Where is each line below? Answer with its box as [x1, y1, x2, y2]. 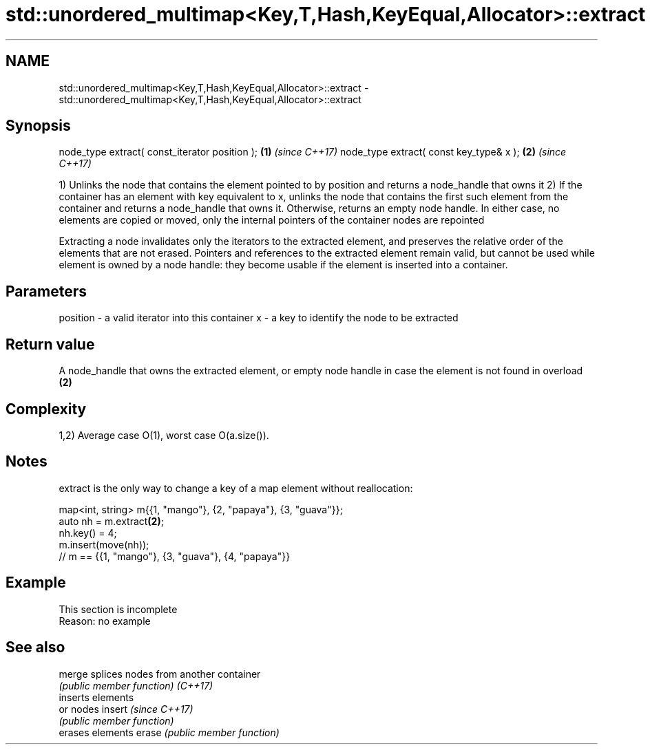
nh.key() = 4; [59, 526, 117, 539]
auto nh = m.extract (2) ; [59, 515, 164, 527]
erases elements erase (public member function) [59, 726, 280, 738]
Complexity [6, 400, 87, 418]
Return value [6, 335, 95, 353]
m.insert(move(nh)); [59, 538, 149, 550]
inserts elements [59, 691, 134, 703]
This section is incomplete [59, 603, 178, 615]
